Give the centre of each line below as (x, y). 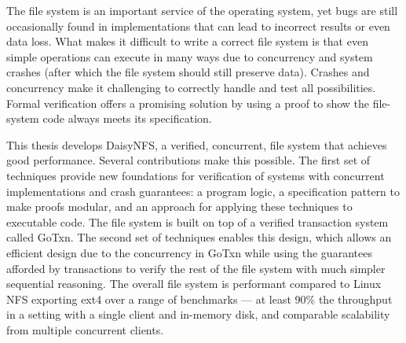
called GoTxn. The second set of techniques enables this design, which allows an (199, 237)
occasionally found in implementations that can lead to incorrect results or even (198, 26)
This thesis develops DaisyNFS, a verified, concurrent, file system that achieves (197, 144)
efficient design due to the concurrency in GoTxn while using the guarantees (189, 252)
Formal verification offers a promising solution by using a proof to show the (188, 103)
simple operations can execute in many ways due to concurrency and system (190, 56)
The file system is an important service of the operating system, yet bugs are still (202, 10)
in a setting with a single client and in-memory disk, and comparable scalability (198, 314)
